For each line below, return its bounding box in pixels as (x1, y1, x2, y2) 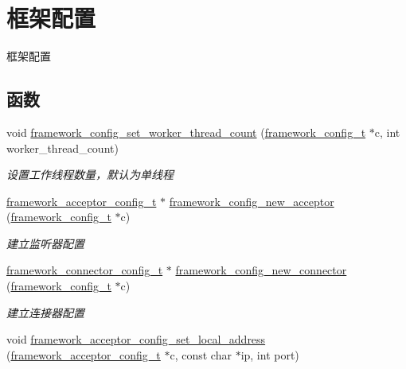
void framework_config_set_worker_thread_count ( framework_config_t (6, 123, 366, 140)
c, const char (170, 346, 232, 363)
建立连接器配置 (6, 304, 84, 320)
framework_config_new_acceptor (169, 192, 334, 209)
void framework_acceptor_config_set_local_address (6, 331, 266, 348)
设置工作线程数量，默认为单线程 (6, 166, 174, 183)
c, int (374, 123, 400, 140)
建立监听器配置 (6, 235, 84, 251)
